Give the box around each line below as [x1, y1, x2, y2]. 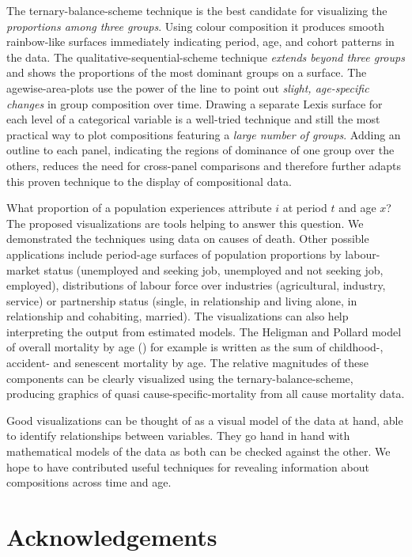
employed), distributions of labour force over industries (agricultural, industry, [6, 277, 386, 294]
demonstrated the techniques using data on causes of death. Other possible [6, 230, 369, 247]
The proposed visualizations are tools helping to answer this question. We [6, 214, 364, 231]
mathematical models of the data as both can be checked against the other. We [6, 443, 391, 460]
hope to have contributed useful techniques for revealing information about [6, 458, 369, 475]
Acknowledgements [6, 521, 217, 552]
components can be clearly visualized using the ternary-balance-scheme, [6, 369, 353, 386]
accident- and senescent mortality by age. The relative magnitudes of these [6, 354, 369, 371]
